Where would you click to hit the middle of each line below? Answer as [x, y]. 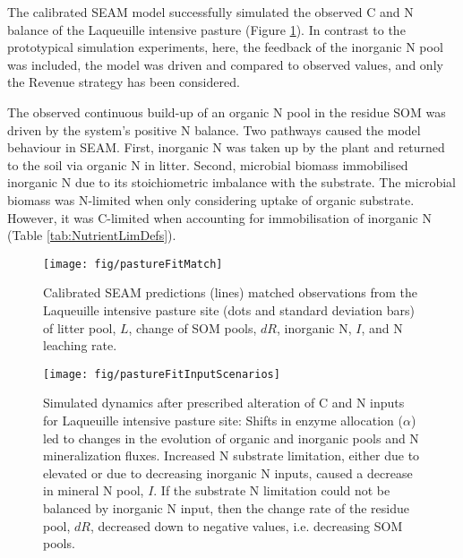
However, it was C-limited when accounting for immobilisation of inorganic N [219, 217]
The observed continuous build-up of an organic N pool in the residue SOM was [227, 112]
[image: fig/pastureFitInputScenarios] [162, 374]
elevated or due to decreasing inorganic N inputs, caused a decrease [228, 472]
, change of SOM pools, [193, 327]
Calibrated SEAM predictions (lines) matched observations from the [230, 292]
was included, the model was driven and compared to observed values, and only [225, 64]
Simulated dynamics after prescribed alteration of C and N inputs [224, 403]
